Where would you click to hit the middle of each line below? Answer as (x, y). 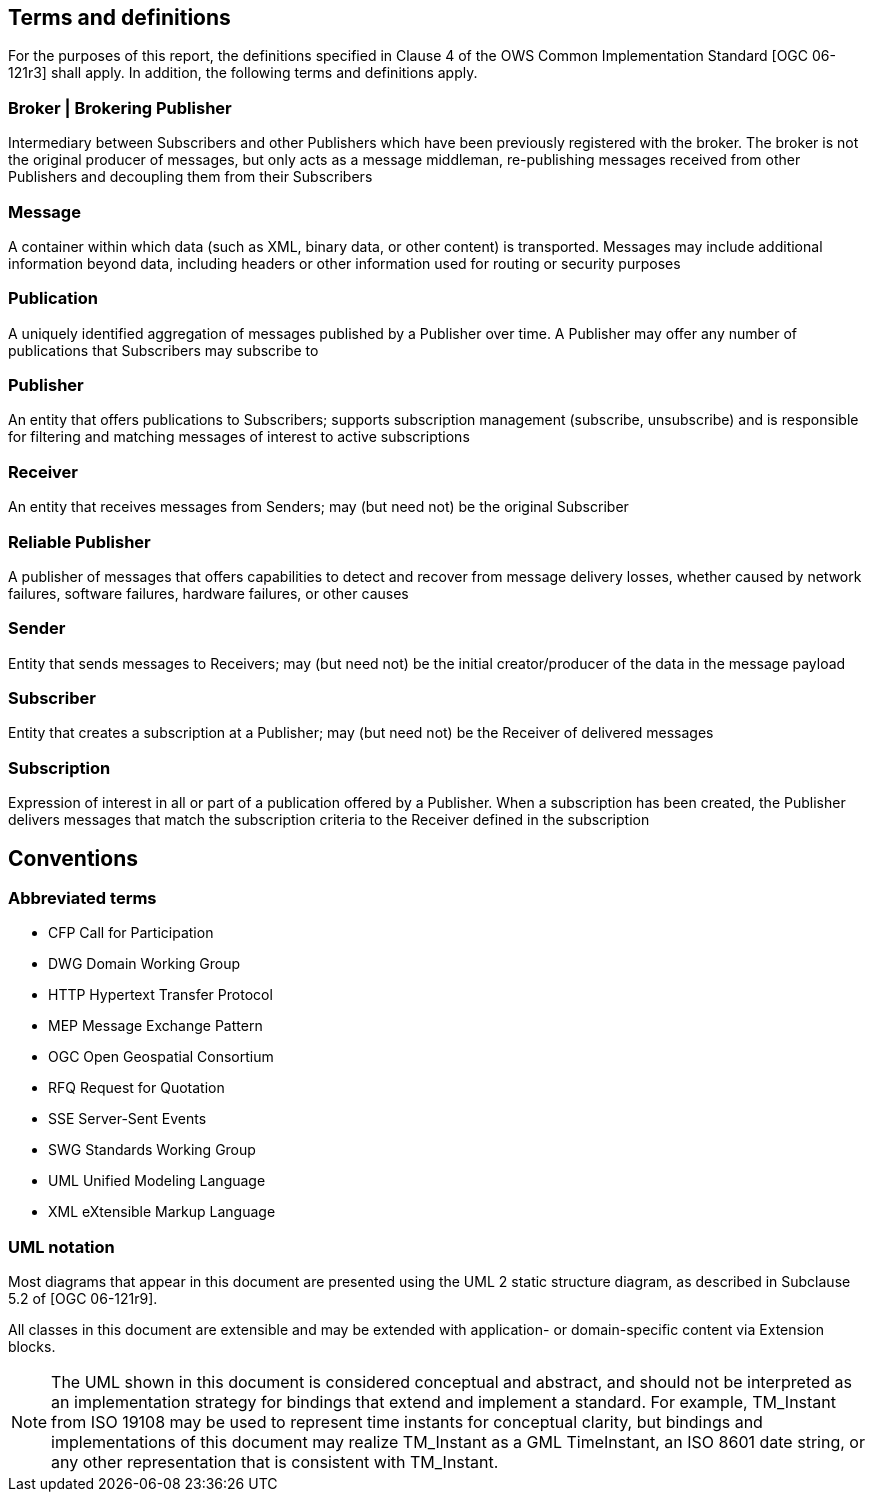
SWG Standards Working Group (152, 1150)
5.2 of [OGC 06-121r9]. (83, 1299)
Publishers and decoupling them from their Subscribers (190, 177)
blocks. (32, 1347)
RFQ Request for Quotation (136, 1088)
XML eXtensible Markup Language (162, 1212)
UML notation (61, 1246)
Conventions (73, 858)
